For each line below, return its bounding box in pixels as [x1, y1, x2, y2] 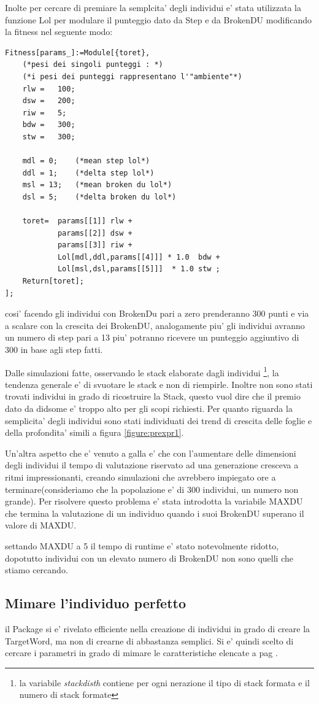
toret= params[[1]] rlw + [22, 217, 133, 226]
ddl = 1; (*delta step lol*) [22, 168, 155, 177]
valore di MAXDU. [5, 519, 77, 532]
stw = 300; [22, 132, 75, 141]
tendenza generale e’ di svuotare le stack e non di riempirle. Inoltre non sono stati [5, 377, 313, 390]
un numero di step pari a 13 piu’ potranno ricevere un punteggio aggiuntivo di [5, 331, 299, 344]
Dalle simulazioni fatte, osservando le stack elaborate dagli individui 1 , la [5, 364, 279, 379]
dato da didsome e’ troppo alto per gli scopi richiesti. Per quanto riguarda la [5, 402, 293, 415]
